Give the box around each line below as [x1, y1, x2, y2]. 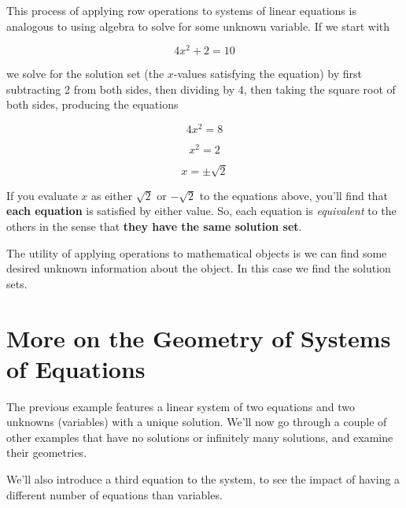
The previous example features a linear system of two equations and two [6, 398, 356, 414]
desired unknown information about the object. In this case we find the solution [6, 260, 391, 276]
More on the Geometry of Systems [6, 321, 391, 354]
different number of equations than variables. [6, 486, 223, 502]
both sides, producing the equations [6, 96, 179, 113]
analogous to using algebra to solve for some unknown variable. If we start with [6, 17, 390, 34]
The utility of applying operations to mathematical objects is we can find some [6, 244, 387, 261]
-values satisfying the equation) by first [173, 65, 362, 82]
